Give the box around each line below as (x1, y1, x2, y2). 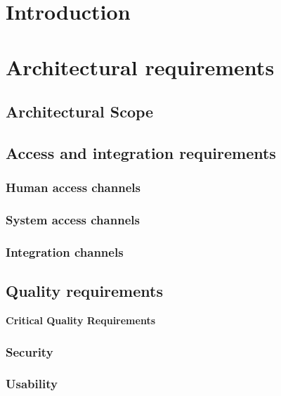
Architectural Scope (6, 101, 154, 122)
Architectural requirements (6, 52, 275, 81)
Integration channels (6, 243, 124, 260)
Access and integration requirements (6, 141, 276, 163)
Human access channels (6, 179, 140, 196)
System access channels (6, 211, 140, 229)
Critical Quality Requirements (6, 313, 156, 328)
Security (6, 343, 53, 360)
